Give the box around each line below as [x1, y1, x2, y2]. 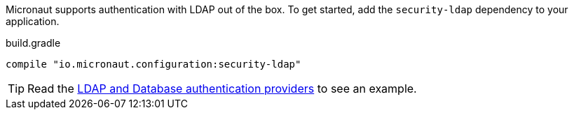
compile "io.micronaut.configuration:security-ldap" [6, 59, 301, 70]
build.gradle [6, 37, 61, 49]
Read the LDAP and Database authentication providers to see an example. [27, 82, 417, 95]
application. [6, 15, 60, 27]
